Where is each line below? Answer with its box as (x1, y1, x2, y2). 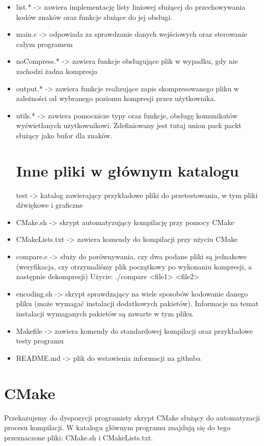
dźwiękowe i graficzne (16, 200, 83, 210)
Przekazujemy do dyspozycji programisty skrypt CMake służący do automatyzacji (4, 412, 260, 423)
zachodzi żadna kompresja (16, 65, 97, 76)
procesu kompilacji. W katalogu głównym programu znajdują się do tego (4, 422, 231, 433)
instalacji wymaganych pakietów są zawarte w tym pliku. (16, 308, 194, 318)
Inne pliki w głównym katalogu (16, 160, 239, 181)
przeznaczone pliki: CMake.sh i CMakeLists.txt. (4, 432, 153, 442)
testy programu (16, 335, 64, 346)
